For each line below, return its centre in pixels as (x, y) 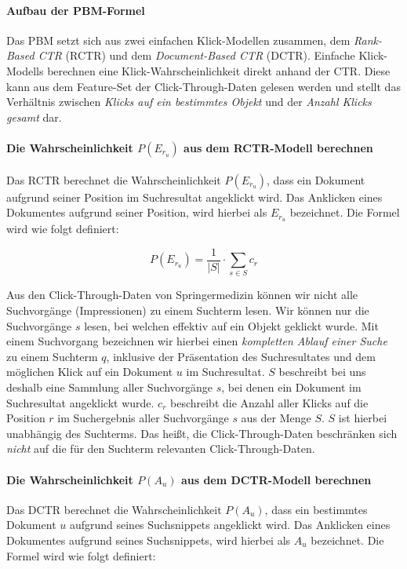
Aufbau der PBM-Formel (76, 10)
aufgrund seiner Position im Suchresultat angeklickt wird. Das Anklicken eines (194, 197)
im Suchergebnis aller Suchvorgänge (143, 418)
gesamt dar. (34, 117)
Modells (25, 70)
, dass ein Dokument (316, 179)
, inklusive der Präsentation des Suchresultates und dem (241, 356)
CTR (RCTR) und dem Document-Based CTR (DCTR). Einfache (196, 55)
